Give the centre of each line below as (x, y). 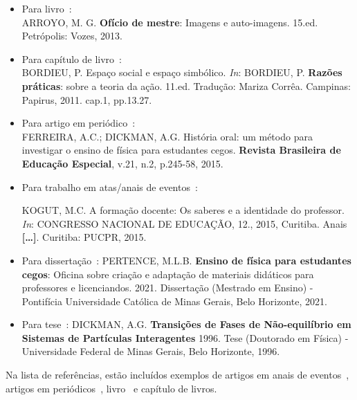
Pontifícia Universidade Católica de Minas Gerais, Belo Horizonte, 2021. (174, 301)
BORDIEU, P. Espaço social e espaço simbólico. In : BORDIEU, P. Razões (182, 72)
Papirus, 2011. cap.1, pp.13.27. (87, 99)
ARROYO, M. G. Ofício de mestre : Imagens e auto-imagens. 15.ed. (170, 22)
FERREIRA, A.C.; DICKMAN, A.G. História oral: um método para (167, 136)
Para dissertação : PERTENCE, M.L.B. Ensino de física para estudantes (186, 260)
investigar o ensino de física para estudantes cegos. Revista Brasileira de (181, 150)
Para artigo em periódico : (79, 123)
